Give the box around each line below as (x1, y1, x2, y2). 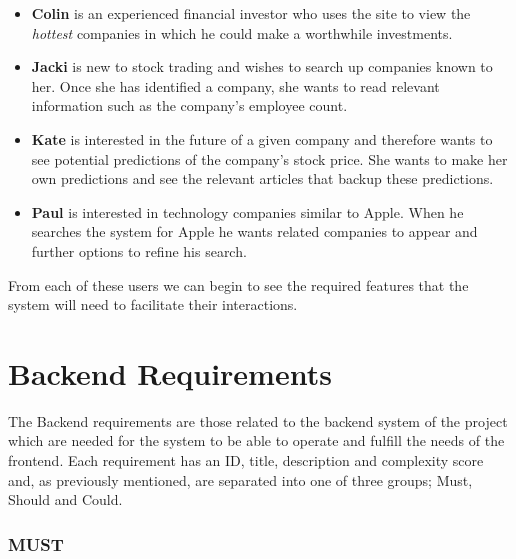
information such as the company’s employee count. (31, 95, 348, 116)
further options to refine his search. (31, 240, 247, 261)
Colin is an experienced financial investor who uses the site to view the (31, 3, 471, 23)
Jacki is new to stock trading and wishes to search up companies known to (31, 56, 493, 77)
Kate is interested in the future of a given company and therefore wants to (31, 128, 493, 149)
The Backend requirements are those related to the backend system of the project (8, 410, 508, 431)
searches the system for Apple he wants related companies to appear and (31, 221, 478, 242)
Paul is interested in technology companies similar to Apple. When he (31, 201, 464, 222)
